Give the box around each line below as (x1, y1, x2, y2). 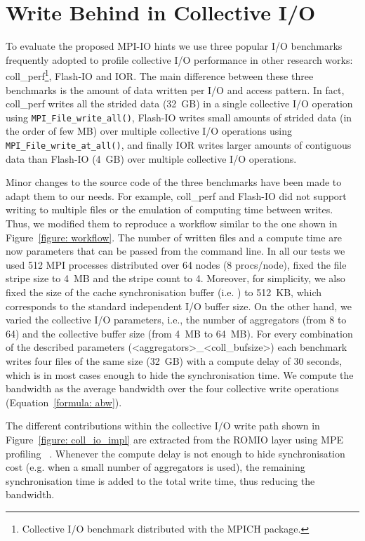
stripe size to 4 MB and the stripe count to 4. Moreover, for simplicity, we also (6, 271, 345, 286)
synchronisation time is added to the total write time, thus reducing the (6, 473, 315, 488)
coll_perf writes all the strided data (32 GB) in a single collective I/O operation (6, 96, 353, 111)
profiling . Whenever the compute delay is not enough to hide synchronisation (6, 446, 345, 460)
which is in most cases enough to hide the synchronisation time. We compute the (6, 367, 354, 382)
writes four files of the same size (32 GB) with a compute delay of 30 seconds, (6, 353, 343, 368)
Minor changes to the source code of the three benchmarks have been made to (6, 175, 342, 189)
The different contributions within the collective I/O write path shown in (6, 418, 320, 433)
